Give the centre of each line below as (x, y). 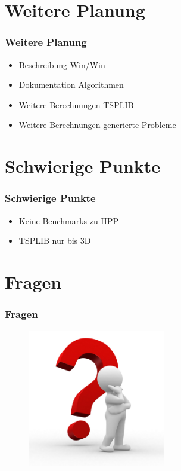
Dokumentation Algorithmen (71, 85)
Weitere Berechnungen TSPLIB (76, 104)
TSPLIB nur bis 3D (55, 241)
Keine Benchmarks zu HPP (68, 220)
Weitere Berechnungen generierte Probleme (97, 125)
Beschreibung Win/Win (62, 64)
